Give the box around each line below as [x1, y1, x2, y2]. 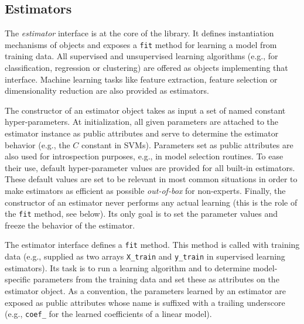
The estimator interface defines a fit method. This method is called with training [5, 238, 300, 251]
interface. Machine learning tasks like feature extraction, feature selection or [5, 73, 278, 85]
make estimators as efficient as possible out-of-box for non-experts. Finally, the [5, 184, 286, 196]
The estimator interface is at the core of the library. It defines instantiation [5, 27, 274, 39]
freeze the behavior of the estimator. [5, 219, 135, 231]
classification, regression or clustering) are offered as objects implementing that [5, 62, 288, 74]
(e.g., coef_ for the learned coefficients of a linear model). [5, 308, 212, 320]
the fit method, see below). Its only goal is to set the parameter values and [5, 207, 278, 220]
